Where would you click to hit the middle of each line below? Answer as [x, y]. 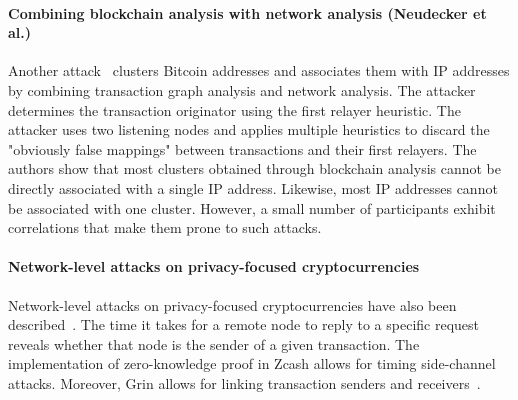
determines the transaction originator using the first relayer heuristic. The [234, 109]
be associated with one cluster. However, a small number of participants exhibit [252, 207]
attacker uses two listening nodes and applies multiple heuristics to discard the [249, 129]
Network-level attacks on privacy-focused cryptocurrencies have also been [232, 304]
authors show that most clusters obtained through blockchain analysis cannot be [255, 168]
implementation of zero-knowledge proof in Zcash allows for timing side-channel [252, 363]
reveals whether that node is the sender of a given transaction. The [214, 343]
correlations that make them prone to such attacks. [165, 227]
